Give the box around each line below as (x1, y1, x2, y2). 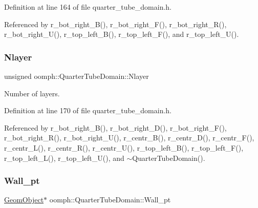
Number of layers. (4, 88, 60, 98)
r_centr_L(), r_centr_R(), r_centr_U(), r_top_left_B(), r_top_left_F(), (4, 142, 244, 153)
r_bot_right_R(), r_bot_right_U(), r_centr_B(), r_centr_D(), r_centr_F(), (4, 132, 254, 143)
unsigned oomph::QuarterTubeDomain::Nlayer (4, 71, 149, 81)
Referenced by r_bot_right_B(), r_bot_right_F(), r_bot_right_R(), (4, 18, 227, 29)
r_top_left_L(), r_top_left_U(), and (4, 152, 124, 163)
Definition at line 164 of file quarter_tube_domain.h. (4, 2, 171, 12)
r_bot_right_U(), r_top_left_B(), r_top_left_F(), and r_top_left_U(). (4, 29, 239, 39)
